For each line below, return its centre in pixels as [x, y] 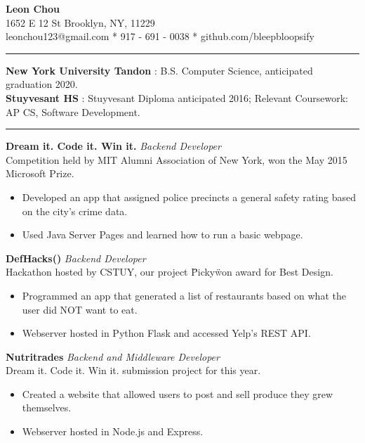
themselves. [47, 407]
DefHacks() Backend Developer [76, 258]
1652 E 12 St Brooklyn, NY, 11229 [80, 22]
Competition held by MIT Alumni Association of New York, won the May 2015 [177, 159]
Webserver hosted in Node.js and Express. [113, 431]
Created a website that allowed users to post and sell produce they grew [178, 393]
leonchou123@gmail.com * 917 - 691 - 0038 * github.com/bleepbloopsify [160, 36]
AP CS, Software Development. [73, 111]
